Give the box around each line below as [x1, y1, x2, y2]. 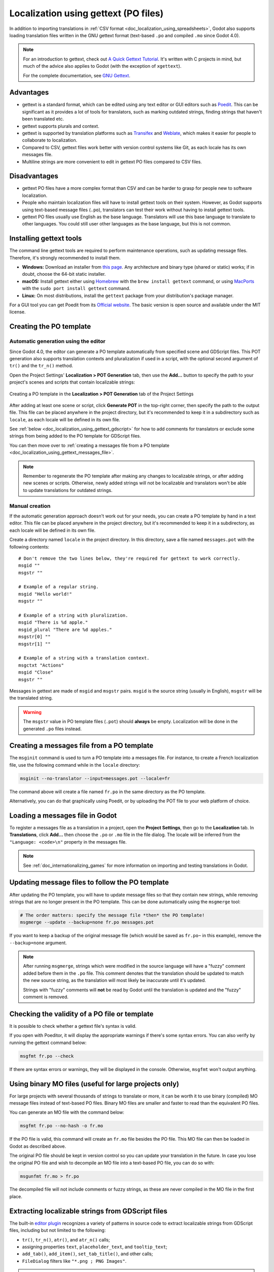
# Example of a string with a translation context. [18, 655, 150, 661]
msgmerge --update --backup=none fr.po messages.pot [20, 919, 154, 926]
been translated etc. [22, 116, 64, 122]
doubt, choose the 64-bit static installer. [22, 271, 106, 277]
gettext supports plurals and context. [22, 123, 99, 129]
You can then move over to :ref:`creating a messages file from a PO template [9, 442, 169, 448]
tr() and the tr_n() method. [9, 363, 74, 369]
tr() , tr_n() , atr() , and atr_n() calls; [22, 1236, 110, 1242]
